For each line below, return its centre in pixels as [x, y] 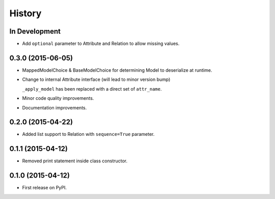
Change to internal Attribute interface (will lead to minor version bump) [96, 79]
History [25, 13]
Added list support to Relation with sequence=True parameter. [88, 134]
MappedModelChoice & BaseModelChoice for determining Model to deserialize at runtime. [117, 70]
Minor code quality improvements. [58, 98]
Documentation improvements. [54, 107]
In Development [35, 31]
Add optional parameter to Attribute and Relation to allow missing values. [101, 44]
